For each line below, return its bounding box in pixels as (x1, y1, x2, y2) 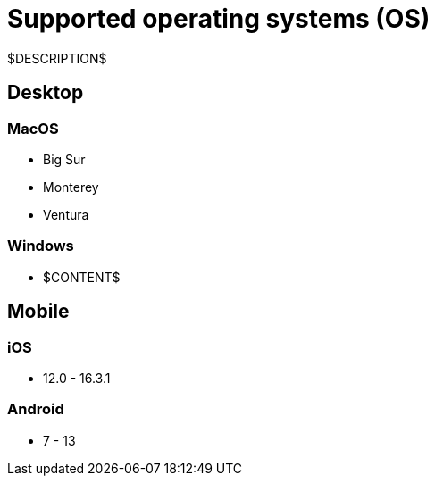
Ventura (43, 206, 89, 222)
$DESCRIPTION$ (7, 50, 107, 66)
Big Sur (43, 151, 86, 167)
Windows (7, 237, 74, 255)
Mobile (7, 300, 70, 323)
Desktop (7, 81, 84, 104)
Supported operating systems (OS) (7, 4, 431, 34)
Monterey (43, 179, 99, 195)
